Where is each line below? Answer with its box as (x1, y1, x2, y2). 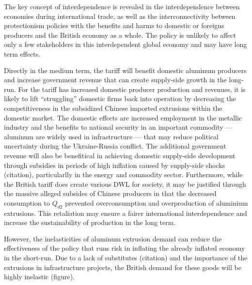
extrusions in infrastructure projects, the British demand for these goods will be (4, 262, 241, 272)
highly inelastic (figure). (4, 271, 75, 282)
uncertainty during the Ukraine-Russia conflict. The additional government (4, 141, 226, 151)
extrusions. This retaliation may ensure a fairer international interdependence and (4, 208, 247, 218)
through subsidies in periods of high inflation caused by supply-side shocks (4, 160, 225, 170)
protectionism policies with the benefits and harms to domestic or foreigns (4, 20, 224, 30)
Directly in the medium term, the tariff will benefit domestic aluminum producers (4, 65, 247, 75)
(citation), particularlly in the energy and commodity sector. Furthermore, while (4, 169, 243, 180)
